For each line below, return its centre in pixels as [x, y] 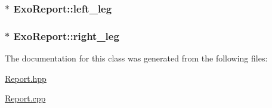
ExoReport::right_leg [66, 36]
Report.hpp [26, 78]
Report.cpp [25, 98]
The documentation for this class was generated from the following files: [136, 58]
